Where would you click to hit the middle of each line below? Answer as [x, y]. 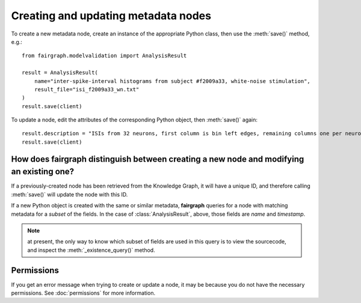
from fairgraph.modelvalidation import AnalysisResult [104, 56]
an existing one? [43, 172]
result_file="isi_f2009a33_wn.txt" [87, 89]
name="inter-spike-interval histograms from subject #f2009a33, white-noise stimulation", [172, 81]
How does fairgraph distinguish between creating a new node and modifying [158, 159]
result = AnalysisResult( [60, 73]
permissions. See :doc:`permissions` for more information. [83, 293]
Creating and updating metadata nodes [111, 16]
